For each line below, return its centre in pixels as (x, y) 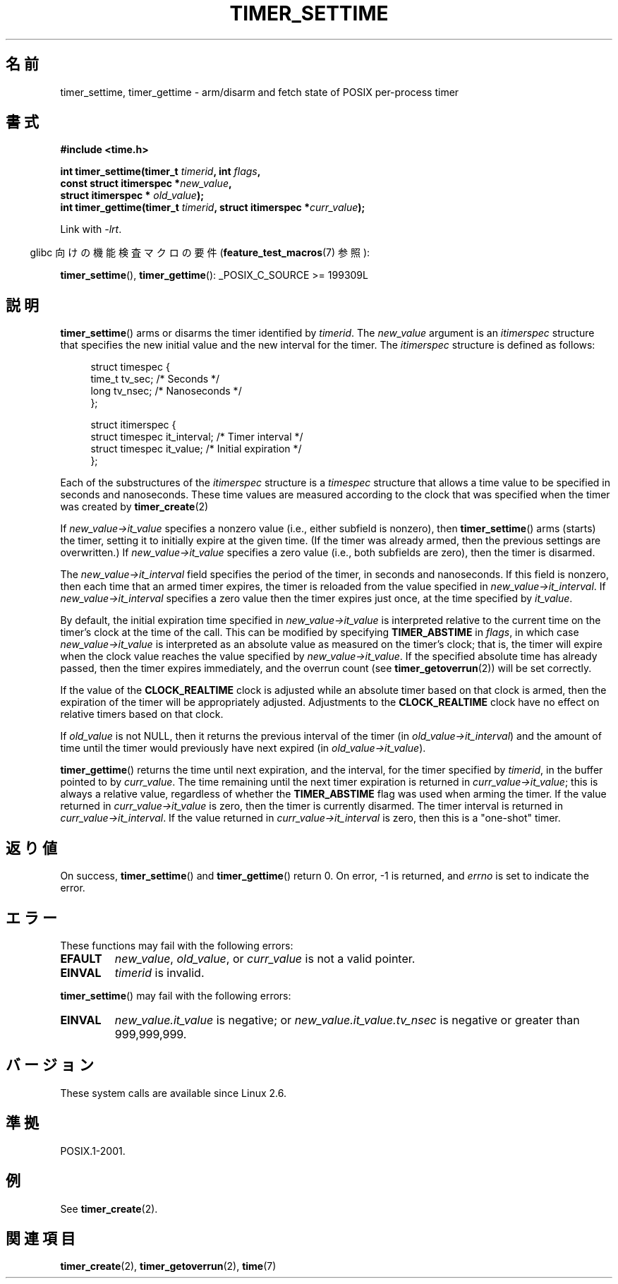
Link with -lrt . (91, 229)
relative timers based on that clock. (142, 714)
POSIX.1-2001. (93, 1151)
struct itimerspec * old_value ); (132, 196)
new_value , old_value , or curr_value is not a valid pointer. (265, 958)
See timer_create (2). (109, 1208)
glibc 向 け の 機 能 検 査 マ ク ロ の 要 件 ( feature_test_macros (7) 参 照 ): (200, 253)
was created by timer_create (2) (134, 507)
